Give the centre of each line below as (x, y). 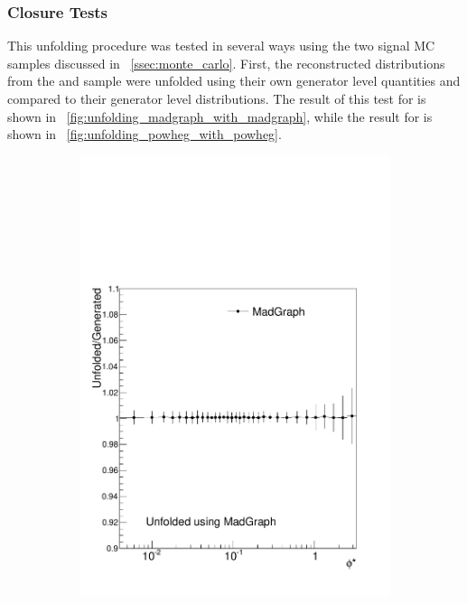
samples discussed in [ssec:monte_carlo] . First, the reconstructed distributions (226, 63)
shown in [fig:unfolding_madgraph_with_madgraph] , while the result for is (220, 116)
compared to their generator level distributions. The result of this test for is (217, 98)
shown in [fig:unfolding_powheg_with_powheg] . (145, 134)
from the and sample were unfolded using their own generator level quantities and (234, 81)
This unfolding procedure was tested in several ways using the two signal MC (221, 46)
